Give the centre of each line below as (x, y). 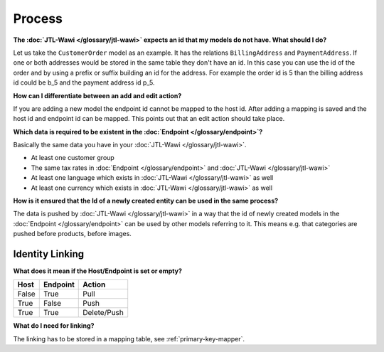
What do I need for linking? (54, 326)
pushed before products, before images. (72, 234)
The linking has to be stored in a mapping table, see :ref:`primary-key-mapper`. (129, 338)
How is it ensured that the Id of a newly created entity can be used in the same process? (146, 201)
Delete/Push (103, 313)
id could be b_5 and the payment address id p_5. (84, 82)
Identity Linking (49, 254)
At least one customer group (73, 158)
